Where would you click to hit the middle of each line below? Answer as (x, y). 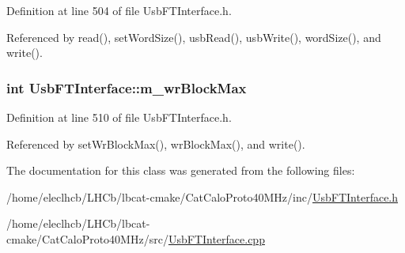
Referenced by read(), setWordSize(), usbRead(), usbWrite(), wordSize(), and (194, 37)
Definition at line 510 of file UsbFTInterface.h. (119, 117)
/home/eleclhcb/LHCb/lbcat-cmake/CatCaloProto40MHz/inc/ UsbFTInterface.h (202, 196)
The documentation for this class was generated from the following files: (181, 170)
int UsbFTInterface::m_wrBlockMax (127, 87)
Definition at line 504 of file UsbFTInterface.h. (119, 10)
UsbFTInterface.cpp (216, 238)
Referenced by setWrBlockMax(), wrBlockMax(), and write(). (156, 143)
